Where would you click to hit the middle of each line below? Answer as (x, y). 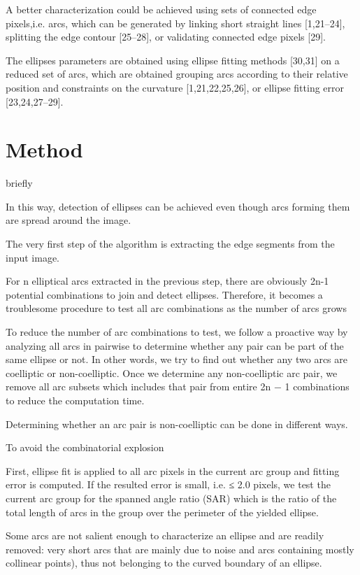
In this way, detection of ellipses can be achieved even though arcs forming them (178, 206)
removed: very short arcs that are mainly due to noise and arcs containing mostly (180, 549)
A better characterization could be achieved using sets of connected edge (161, 9)
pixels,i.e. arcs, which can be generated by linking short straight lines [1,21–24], (175, 23)
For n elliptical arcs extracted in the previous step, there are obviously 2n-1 (167, 281)
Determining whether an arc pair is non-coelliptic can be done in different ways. (177, 424)
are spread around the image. (69, 220)
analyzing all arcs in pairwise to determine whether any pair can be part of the (175, 345)
